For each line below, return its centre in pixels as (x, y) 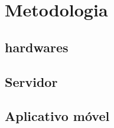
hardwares (37, 47)
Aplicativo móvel (57, 116)
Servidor (31, 81)
